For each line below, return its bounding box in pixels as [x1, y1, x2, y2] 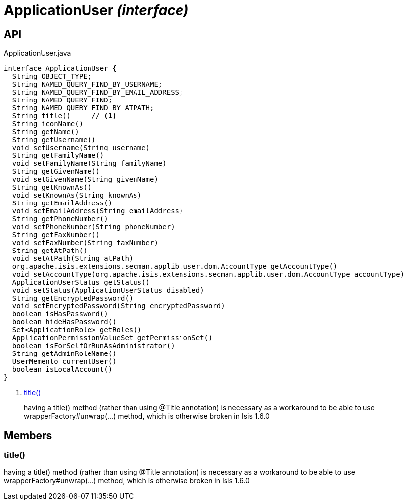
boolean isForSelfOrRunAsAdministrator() [12, 342, 175, 350]
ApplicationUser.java [4, 49, 71, 58]
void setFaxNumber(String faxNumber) [12, 239, 158, 247]
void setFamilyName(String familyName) [12, 159, 167, 168]
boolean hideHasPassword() [12, 318, 117, 326]
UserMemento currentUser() [12, 357, 117, 366]
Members [4, 429, 52, 442]
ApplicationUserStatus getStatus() [12, 278, 150, 287]
